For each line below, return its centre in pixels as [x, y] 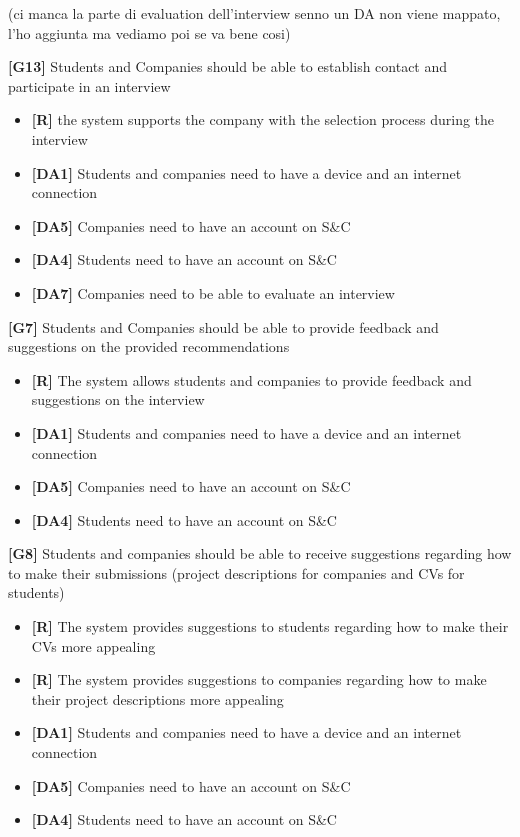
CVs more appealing [93, 645]
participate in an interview [89, 85]
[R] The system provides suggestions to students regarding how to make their [270, 626]
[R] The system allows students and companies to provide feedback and [251, 379]
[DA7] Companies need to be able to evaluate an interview [213, 292]
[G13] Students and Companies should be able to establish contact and [228, 66]
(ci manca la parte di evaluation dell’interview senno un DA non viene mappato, [254, 13]
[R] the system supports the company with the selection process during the [263, 119]
